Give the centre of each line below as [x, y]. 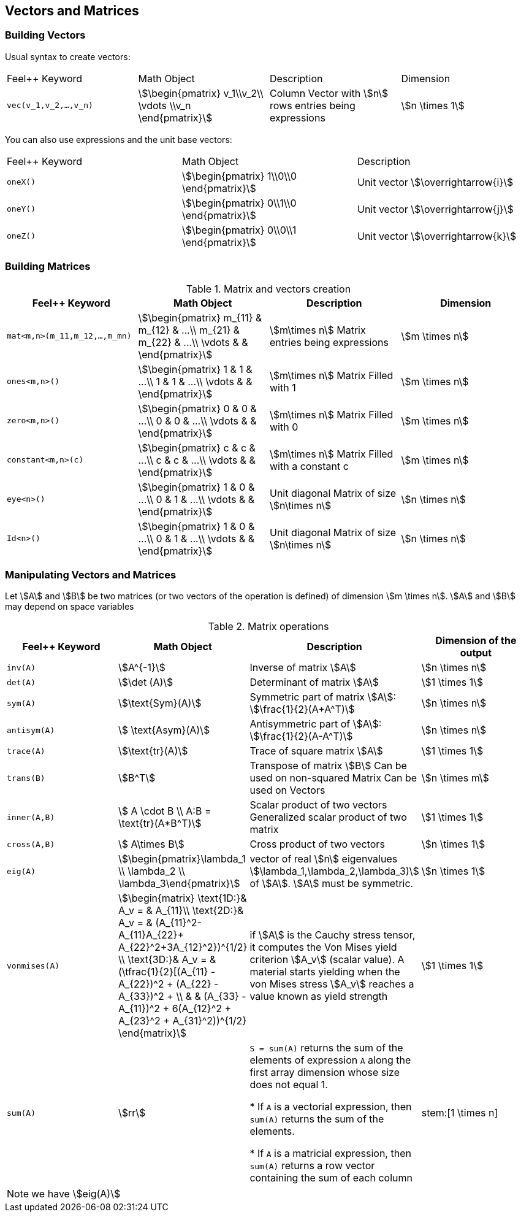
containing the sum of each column [331, 1178]
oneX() [21, 182]
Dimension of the [476, 641]
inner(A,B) [31, 817]
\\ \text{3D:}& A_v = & [167, 960]
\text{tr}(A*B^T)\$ [160, 823]
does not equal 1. [289, 1085]
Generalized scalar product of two [328, 817]
